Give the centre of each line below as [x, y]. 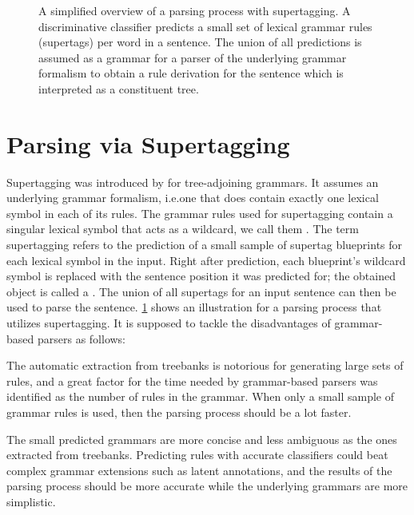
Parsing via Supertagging [148, 143]
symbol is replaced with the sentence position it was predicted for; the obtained [201, 276]
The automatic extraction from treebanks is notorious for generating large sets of [205, 365]
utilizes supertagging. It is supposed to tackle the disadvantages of [169, 323]
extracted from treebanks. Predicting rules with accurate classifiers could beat [197, 455]
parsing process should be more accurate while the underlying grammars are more [207, 486]
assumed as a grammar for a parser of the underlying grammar [193, 57]
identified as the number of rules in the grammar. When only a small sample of [201, 396]
